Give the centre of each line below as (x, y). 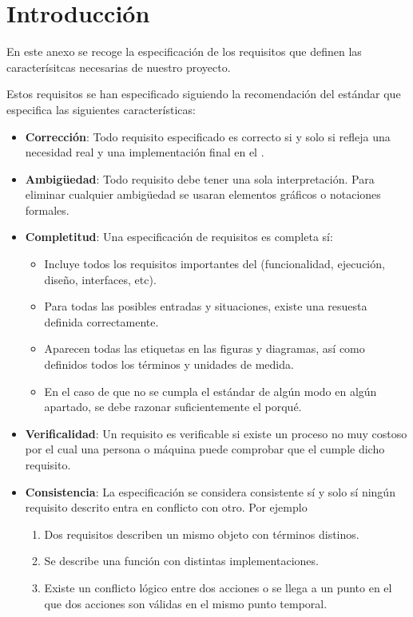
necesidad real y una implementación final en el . (145, 152)
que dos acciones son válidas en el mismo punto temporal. (186, 603)
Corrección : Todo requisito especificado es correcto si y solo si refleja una (208, 136)
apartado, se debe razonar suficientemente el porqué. (173, 407)
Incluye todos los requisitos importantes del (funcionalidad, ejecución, (214, 264)
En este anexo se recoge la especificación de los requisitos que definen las (184, 51)
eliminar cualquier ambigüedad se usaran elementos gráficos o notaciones (203, 194)
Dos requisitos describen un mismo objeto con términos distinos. (202, 534)
